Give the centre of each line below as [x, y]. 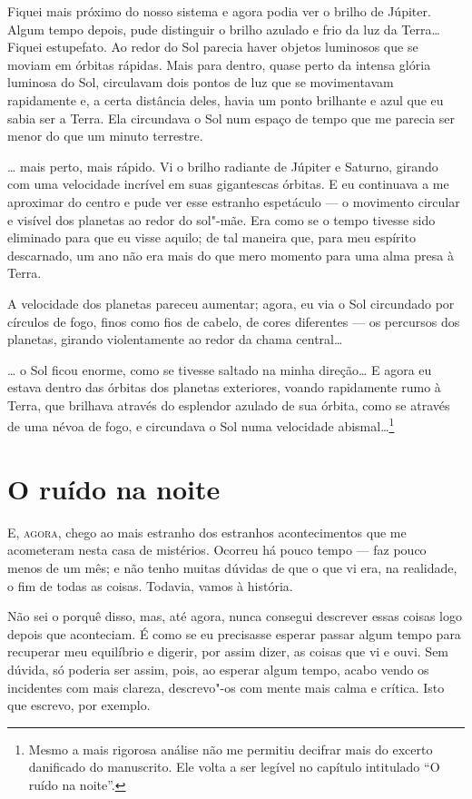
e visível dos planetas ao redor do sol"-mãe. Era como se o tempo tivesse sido [221, 219]
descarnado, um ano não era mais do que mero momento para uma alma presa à [231, 255]
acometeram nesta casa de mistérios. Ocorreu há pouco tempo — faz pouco [217, 550]
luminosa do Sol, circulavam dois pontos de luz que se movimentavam [201, 82]
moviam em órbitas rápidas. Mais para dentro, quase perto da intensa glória [219, 64]
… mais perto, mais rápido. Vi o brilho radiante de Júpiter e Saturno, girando [223, 166]
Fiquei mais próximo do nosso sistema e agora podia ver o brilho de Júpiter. [219, 11]
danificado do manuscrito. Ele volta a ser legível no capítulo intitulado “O [234, 767]
